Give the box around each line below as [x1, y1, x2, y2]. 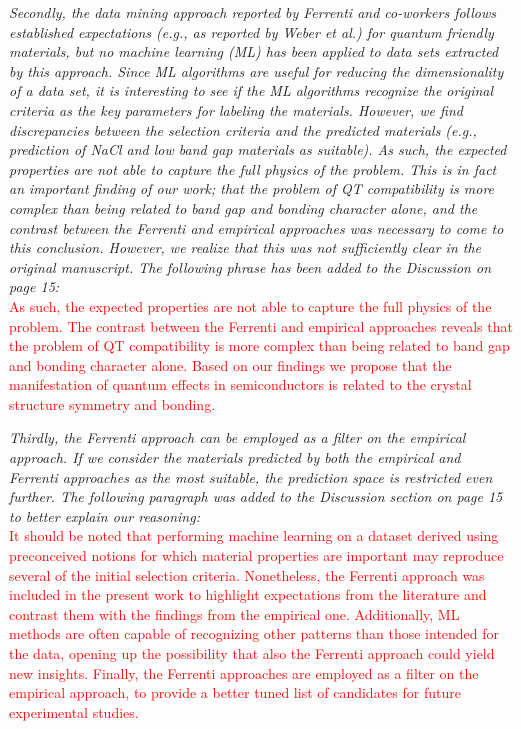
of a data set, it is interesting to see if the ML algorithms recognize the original [9, 80, 494, 101]
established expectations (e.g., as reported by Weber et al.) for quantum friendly [9, 21, 494, 42]
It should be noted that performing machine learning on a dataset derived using [9, 525, 499, 546]
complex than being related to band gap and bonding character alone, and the [9, 197, 478, 218]
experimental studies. [9, 701, 139, 722]
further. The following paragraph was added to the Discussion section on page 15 [9, 486, 503, 507]
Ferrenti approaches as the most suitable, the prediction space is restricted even [9, 466, 493, 487]
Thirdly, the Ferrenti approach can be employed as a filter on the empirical [9, 427, 466, 448]
